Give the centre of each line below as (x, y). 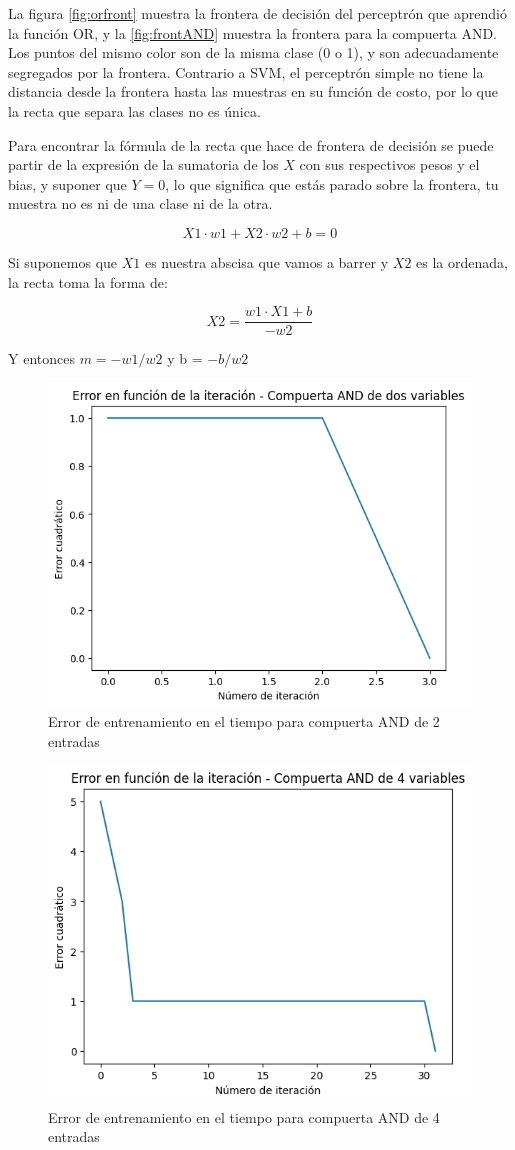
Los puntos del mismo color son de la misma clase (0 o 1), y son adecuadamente (253, 52)
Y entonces (41, 358)
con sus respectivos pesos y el (389, 164)
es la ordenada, (462, 261)
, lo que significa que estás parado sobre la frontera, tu (332, 183)
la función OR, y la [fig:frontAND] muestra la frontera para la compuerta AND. (253, 32)
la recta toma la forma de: (88, 281)
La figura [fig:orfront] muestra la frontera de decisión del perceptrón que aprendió (257, 13)
